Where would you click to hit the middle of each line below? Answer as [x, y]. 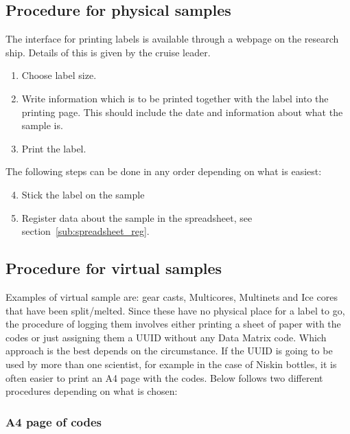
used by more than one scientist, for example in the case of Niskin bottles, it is [171, 364]
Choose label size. [59, 75]
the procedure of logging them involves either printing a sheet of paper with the [173, 324]
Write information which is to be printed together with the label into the [175, 98]
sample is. [42, 125]
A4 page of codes [54, 421]
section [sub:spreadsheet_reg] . [85, 231]
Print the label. [54, 148]
